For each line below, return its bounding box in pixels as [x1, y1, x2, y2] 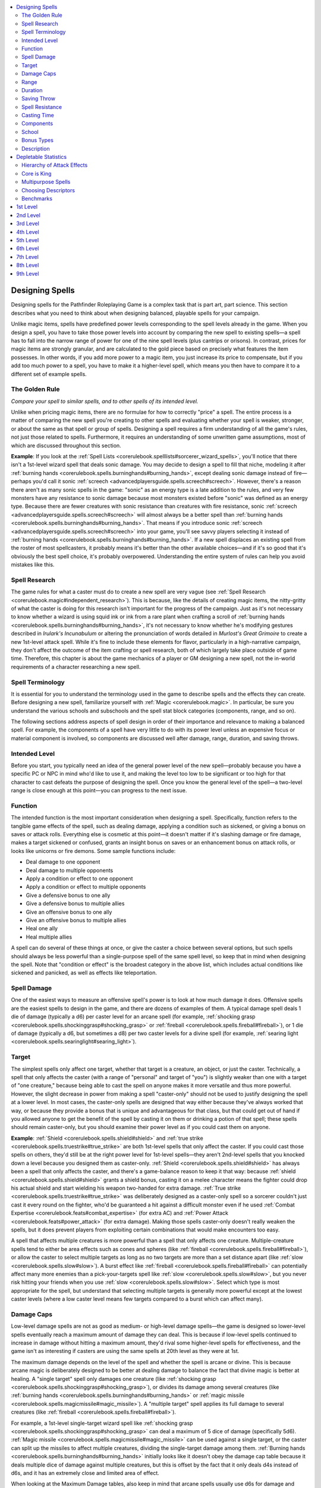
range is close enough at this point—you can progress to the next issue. [11, 787, 187, 794]
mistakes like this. [11, 561, 55, 568]
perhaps [11, 478, 32, 485]
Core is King [21, 170, 52, 177]
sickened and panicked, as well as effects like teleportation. [11, 969, 158, 976]
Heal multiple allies [26, 933, 73, 940]
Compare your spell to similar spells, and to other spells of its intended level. [11, 398, 199, 405]
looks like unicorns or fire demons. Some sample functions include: [11, 847, 176, 854]
